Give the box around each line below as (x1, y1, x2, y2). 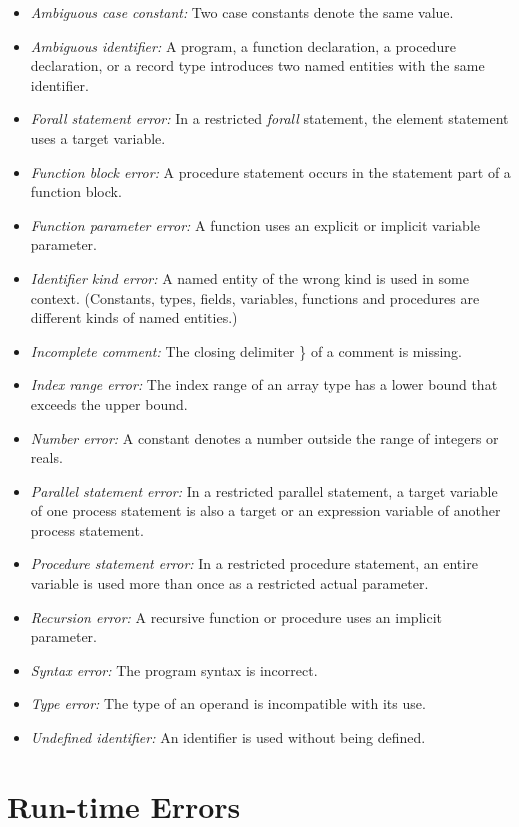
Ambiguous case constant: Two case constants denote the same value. (30, 2, 454, 22)
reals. (30, 447, 63, 468)
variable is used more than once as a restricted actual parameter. (30, 573, 429, 594)
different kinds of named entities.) (30, 307, 238, 328)
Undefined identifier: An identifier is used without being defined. (30, 727, 426, 748)
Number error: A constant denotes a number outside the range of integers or (30, 427, 499, 448)
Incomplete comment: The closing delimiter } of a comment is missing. (30, 340, 463, 361)
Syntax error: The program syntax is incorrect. (30, 659, 318, 680)
